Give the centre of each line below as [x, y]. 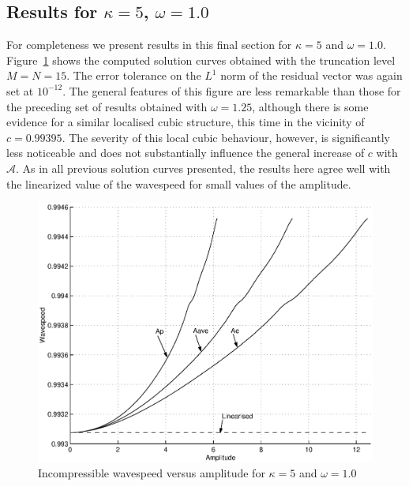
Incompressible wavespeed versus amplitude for [152, 472]
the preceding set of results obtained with [107, 106]
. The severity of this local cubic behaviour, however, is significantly [226, 137]
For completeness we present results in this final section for [149, 45]
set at [20, 90]
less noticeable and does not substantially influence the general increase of [186, 153]
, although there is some [310, 106]
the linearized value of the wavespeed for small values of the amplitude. [179, 183]
